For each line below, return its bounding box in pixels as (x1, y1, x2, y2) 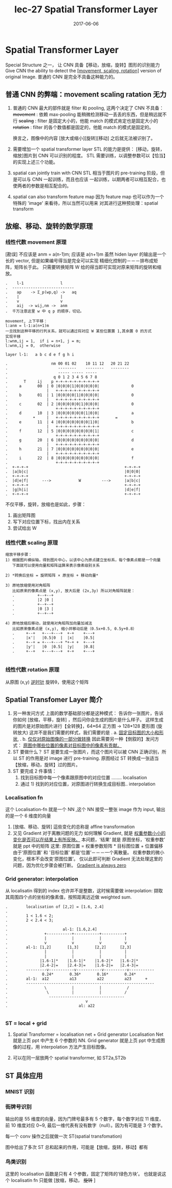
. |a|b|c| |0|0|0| (5, 469, 141, 474)
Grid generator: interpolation (5, 875, 78, 883)
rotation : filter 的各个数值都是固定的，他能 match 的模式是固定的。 (12, 124, 154, 130)
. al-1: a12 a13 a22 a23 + (5, 976, 147, 982)
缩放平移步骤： (5, 552, 32, 557)
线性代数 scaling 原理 (5, 539, 58, 546)
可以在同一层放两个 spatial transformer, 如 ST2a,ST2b (12, 1055, 126, 1061)
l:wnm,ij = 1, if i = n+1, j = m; (5, 338, 81, 344)
